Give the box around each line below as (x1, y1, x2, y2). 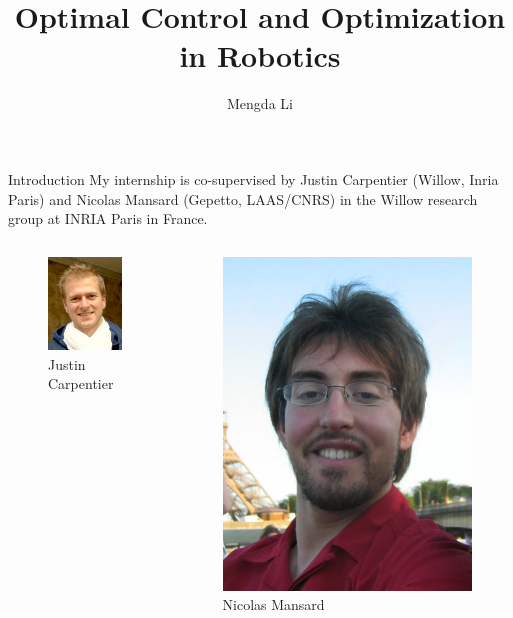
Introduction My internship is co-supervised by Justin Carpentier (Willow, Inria (8, 168, 499, 189)
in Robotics (179, 35, 341, 76)
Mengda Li (227, 93, 293, 114)
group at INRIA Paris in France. (8, 208, 208, 229)
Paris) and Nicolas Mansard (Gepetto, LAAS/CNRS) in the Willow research (8, 188, 478, 209)
